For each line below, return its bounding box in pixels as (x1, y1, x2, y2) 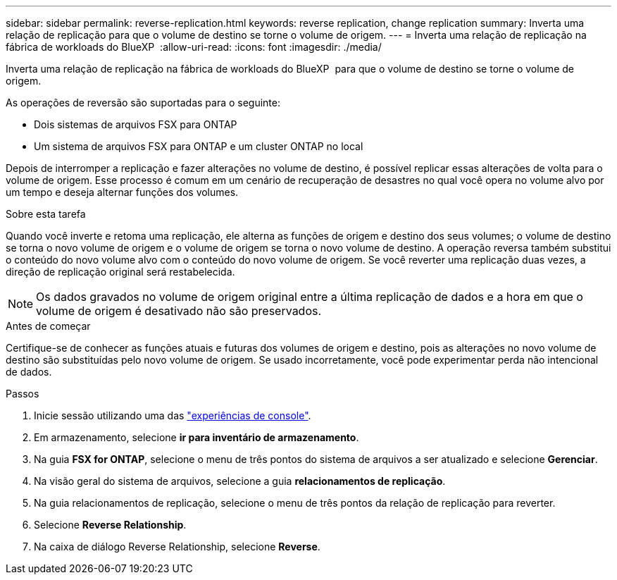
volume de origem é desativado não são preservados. (36, 304, 322, 318)
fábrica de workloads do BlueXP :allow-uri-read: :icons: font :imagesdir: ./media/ (6, 41, 382, 53)
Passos (6, 388, 39, 400)
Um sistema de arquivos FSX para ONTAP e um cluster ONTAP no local (34, 140, 363, 152)
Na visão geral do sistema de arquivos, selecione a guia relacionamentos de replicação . (34, 475, 446, 487)
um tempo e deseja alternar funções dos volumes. (6, 186, 239, 198)
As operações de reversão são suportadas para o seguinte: (6, 97, 281, 109)
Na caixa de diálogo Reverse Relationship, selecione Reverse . (34, 541, 320, 553)
